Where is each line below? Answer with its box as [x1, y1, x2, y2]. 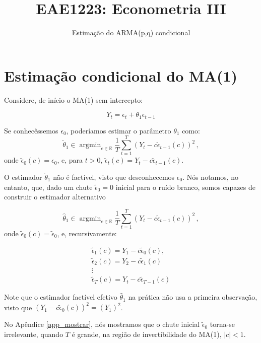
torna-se [210, 319, 235, 329]
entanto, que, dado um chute [4, 181, 93, 192]
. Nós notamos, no [182, 172, 239, 182]
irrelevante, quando [4, 328, 63, 339]
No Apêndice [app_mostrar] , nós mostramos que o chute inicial [4, 319, 200, 329]
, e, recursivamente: [57, 228, 117, 238]
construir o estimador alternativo [4, 191, 106, 202]
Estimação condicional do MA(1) [4, 65, 238, 86]
